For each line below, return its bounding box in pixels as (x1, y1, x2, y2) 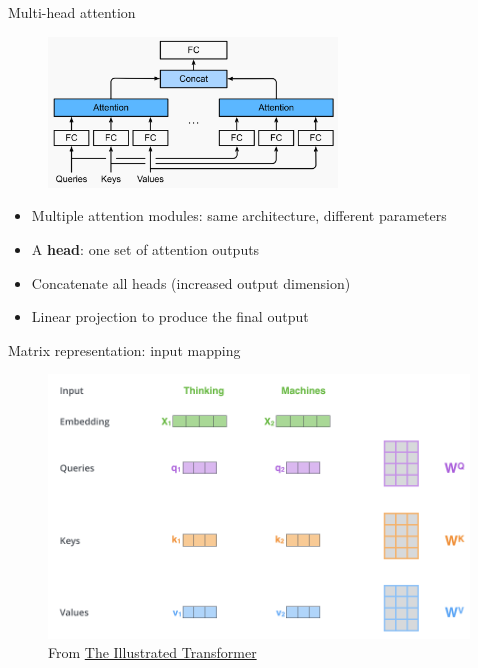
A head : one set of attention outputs (31, 238, 260, 259)
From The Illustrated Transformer (48, 642, 257, 663)
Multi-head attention (8, 2, 136, 22)
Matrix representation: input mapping (8, 339, 241, 360)
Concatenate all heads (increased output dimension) (31, 272, 351, 293)
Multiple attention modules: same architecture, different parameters (31, 205, 447, 226)
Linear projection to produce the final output (31, 306, 309, 327)
